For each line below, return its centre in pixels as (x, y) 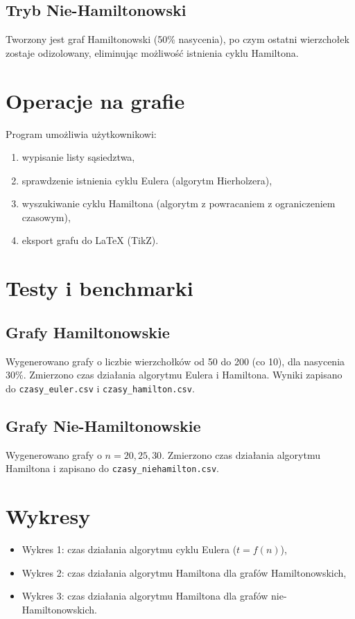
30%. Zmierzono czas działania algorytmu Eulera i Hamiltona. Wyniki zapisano (174, 375)
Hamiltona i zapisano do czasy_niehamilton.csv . (112, 468)
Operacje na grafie (95, 100)
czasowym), (46, 217)
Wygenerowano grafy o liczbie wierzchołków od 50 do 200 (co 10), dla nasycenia (175, 361)
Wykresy (48, 516)
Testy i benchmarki (99, 288)
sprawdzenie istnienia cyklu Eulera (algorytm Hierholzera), (147, 180)
